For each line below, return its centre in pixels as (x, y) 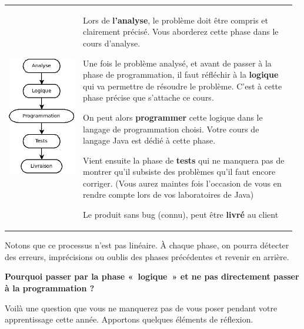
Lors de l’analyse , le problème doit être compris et (176, 20)
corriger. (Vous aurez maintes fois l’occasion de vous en (182, 183)
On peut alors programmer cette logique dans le (173, 117)
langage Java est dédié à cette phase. (149, 140)
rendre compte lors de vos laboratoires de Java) (168, 195)
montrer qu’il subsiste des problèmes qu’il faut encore (179, 172)
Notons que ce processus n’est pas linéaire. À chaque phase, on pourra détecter (147, 245)
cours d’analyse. (112, 43)
